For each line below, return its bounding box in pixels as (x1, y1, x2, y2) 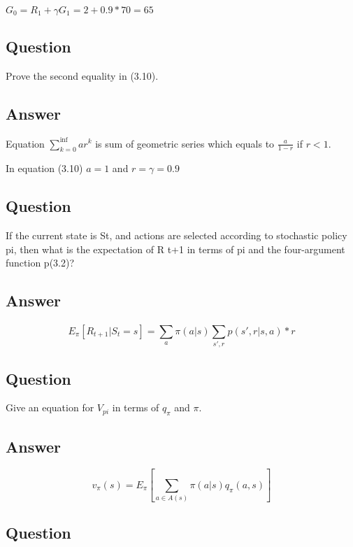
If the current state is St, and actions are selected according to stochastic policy (6, 228, 347, 243)
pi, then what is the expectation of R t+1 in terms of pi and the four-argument (6, 241, 345, 256)
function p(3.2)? (6, 255, 75, 270)
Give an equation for (6, 400, 94, 415)
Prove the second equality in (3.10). (6, 69, 159, 83)
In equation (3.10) (6, 161, 83, 176)
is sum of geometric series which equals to (95, 136, 275, 150)
